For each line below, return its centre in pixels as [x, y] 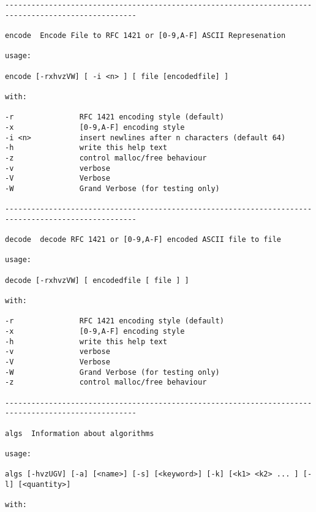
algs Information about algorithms [80, 433]
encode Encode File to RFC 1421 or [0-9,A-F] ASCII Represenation [145, 35]
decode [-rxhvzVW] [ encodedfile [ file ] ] [97, 280]
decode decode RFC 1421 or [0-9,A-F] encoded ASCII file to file [143, 240]
